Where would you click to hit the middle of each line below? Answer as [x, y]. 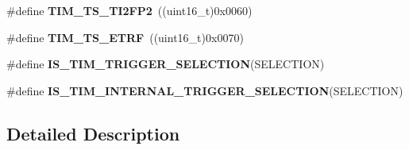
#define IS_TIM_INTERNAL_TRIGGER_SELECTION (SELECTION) [205, 90]
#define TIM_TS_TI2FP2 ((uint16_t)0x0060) [129, 10]
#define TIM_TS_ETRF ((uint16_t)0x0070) [125, 37]
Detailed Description [93, 133]
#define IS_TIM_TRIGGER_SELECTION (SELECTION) [166, 64]
